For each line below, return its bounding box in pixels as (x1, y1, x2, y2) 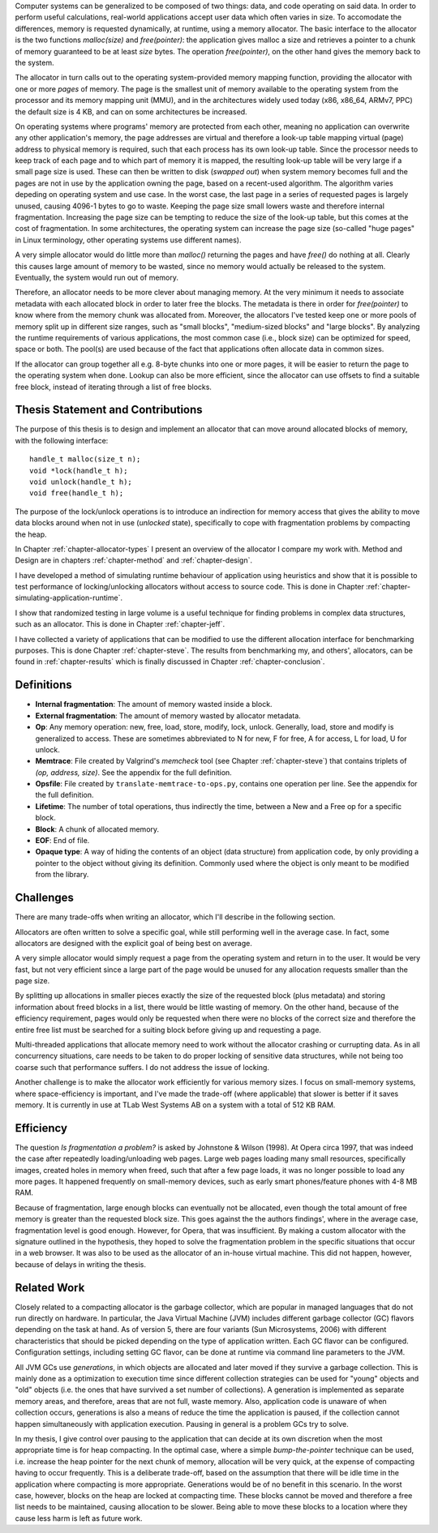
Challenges (15, 891, 75, 905)
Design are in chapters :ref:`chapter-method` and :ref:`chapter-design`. (15, 555, 253, 565)
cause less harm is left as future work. (15, 1513, 143, 1523)
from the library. (35, 870, 89, 880)
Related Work (15, 1281, 85, 1295)
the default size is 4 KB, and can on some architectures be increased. (15, 106, 247, 117)
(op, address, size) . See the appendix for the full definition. (35, 767, 233, 777)
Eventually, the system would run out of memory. (15, 272, 178, 282)
